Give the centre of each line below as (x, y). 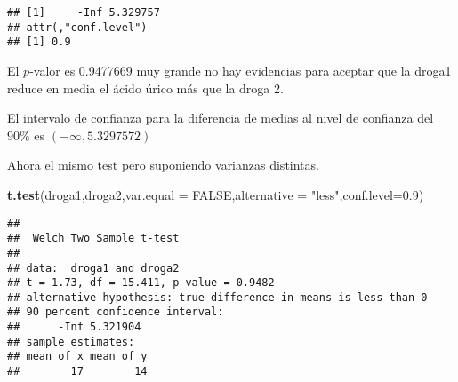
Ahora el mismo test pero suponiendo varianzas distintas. (163, 165)
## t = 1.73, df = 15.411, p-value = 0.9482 (141, 283)
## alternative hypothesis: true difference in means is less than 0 (217, 297)
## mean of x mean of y (77, 357)
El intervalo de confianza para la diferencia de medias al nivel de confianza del (221, 118)
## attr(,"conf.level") (77, 27)
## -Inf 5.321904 (74, 327)
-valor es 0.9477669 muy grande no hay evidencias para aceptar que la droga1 (241, 70)
